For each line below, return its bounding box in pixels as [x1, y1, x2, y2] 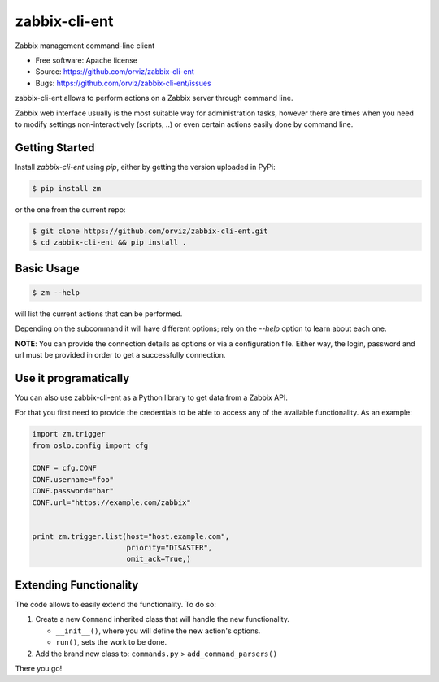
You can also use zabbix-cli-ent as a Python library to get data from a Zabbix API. [15, 393, 289, 402]
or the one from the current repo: [15, 204, 126, 215]
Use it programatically [15, 371, 130, 385]
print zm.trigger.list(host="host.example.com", [32, 532, 230, 541]
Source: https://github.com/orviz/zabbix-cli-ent [35, 67, 194, 76]
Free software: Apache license [35, 55, 138, 65]
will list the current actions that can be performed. [15, 309, 183, 319]
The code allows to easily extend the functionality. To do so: [15, 599, 217, 609]
